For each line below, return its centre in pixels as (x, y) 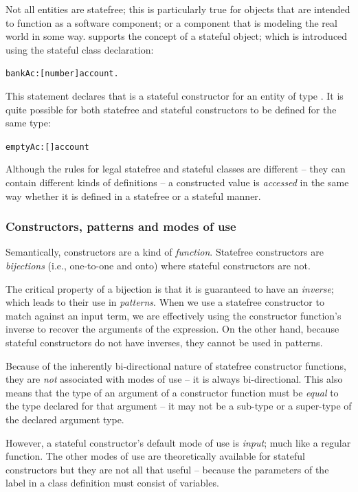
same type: (28, 123)
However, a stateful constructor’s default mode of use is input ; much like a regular (178, 442)
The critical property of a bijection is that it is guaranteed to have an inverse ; (170, 288)
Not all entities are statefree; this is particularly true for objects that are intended (178, 9)
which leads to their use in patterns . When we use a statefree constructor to (165, 302)
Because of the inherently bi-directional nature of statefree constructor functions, (176, 365)
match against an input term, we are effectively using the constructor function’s (174, 315)
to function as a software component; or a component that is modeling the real (171, 22)
